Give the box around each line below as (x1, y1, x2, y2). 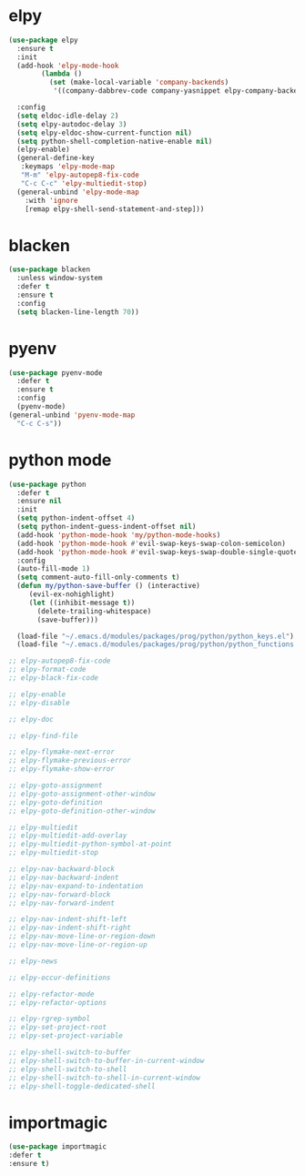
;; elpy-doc (8, 715, 54, 724)
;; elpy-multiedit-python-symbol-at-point (8, 839, 172, 849)
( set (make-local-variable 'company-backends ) (48, 78, 229, 87)
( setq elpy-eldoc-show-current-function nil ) (16, 128, 193, 137)
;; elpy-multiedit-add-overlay (8, 831, 127, 840)
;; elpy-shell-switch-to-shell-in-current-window (8, 1073, 201, 1082)
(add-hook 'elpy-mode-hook (16, 61, 119, 70)
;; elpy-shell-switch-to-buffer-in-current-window (8, 1056, 205, 1065)
